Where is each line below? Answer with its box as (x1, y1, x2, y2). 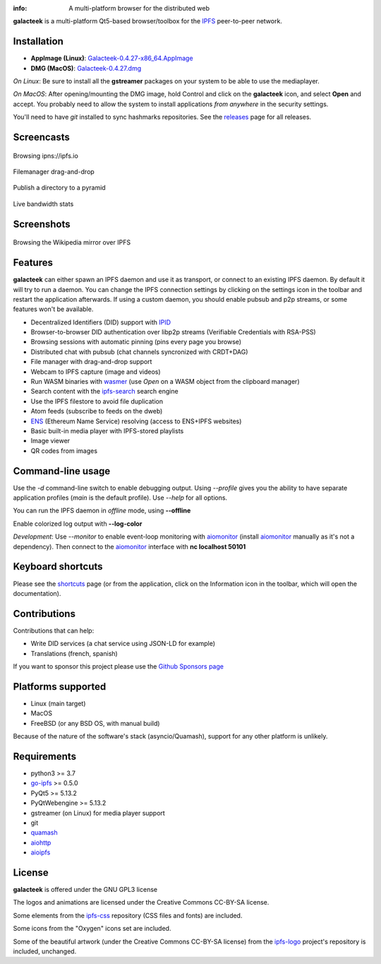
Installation (13, 35, 64, 47)
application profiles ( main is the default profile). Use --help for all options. (13, 493, 228, 502)
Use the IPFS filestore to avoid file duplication (30, 396, 164, 406)
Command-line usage (13, 465, 111, 477)
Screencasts (13, 131, 71, 143)
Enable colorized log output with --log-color (13, 519, 143, 528)
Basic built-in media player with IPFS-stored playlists (30, 427, 184, 435)
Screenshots (13, 218, 71, 230)
